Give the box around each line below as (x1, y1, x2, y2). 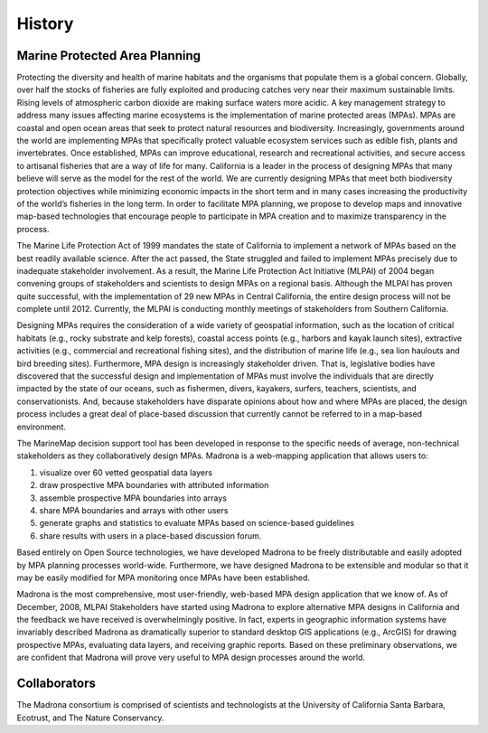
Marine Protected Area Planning (16, 48, 201, 63)
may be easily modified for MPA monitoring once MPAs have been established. (16, 572, 311, 583)
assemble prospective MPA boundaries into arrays (39, 493, 228, 503)
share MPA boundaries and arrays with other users (39, 504, 229, 515)
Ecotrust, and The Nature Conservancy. (16, 712, 164, 723)
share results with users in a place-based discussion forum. (39, 530, 262, 541)
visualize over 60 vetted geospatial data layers (39, 466, 212, 478)
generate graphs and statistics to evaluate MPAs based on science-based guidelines (39, 518, 355, 529)
